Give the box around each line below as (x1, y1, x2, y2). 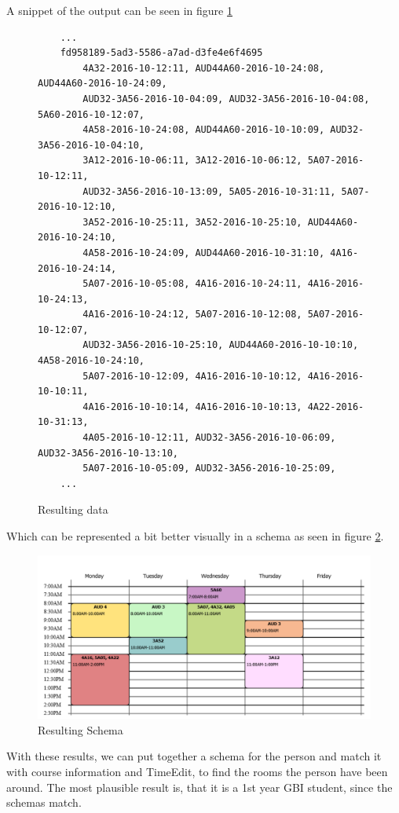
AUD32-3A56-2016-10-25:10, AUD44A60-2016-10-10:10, (82, 339, 359, 351)
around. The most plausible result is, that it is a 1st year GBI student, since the (6, 778, 393, 795)
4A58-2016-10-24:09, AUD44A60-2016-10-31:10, (82, 247, 325, 258)
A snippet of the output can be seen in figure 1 (6, 2, 232, 18)
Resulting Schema (38, 721, 123, 738)
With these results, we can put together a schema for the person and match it (6, 748, 382, 764)
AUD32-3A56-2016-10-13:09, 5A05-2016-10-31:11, (82, 185, 336, 197)
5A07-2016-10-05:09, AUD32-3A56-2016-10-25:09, (82, 463, 336, 474)
